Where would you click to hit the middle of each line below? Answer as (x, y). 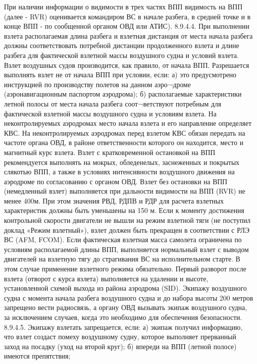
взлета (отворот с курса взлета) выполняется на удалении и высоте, (106, 278)
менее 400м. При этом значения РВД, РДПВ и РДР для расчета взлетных (114, 200)
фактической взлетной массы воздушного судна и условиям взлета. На (110, 113)
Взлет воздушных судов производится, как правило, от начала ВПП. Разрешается (127, 65)
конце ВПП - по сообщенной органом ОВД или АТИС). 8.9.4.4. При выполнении (127, 26)
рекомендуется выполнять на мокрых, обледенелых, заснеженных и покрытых (122, 162)
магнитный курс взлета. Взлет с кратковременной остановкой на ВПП (110, 152)
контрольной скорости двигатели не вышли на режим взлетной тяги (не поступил (127, 220)
